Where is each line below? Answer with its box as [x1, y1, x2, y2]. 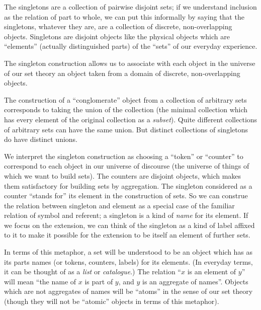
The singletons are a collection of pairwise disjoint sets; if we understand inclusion [4, 2, 257, 12]
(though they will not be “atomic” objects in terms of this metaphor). [4, 296, 219, 306]
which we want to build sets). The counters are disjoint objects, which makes [4, 170, 241, 181]
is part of [84, 276, 113, 286]
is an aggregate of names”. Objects [142, 276, 248, 286]
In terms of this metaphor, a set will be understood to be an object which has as [4, 247, 253, 257]
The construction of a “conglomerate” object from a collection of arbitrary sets [4, 94, 247, 105]
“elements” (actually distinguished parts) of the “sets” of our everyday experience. [4, 41, 257, 51]
